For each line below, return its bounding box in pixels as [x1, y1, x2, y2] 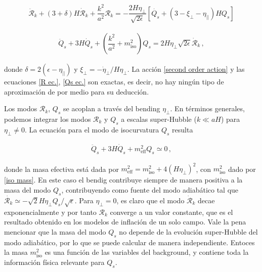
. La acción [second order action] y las [127, 64, 245, 74]
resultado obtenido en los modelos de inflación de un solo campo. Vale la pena [4, 216, 246, 227]
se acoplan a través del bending [63, 103, 160, 114]
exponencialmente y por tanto [4, 206, 97, 217]
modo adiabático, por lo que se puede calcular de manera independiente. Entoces [4, 237, 255, 247]
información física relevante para [4, 257, 105, 267]
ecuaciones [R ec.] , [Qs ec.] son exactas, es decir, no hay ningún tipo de [4, 76, 224, 87]
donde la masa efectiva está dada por [4, 163, 119, 174]
